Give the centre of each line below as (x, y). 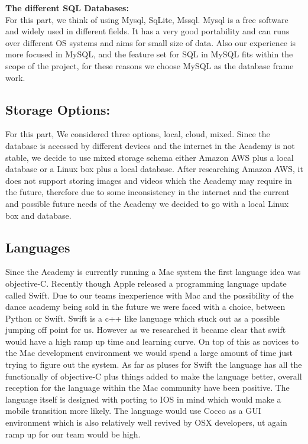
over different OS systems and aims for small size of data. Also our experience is (151, 42)
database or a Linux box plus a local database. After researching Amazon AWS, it (154, 169)
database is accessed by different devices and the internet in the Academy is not (150, 145)
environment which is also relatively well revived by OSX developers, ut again (146, 422)
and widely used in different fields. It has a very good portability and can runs (147, 31)
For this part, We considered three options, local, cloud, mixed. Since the (138, 134)
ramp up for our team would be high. (73, 434)
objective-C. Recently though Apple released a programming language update (146, 283)
